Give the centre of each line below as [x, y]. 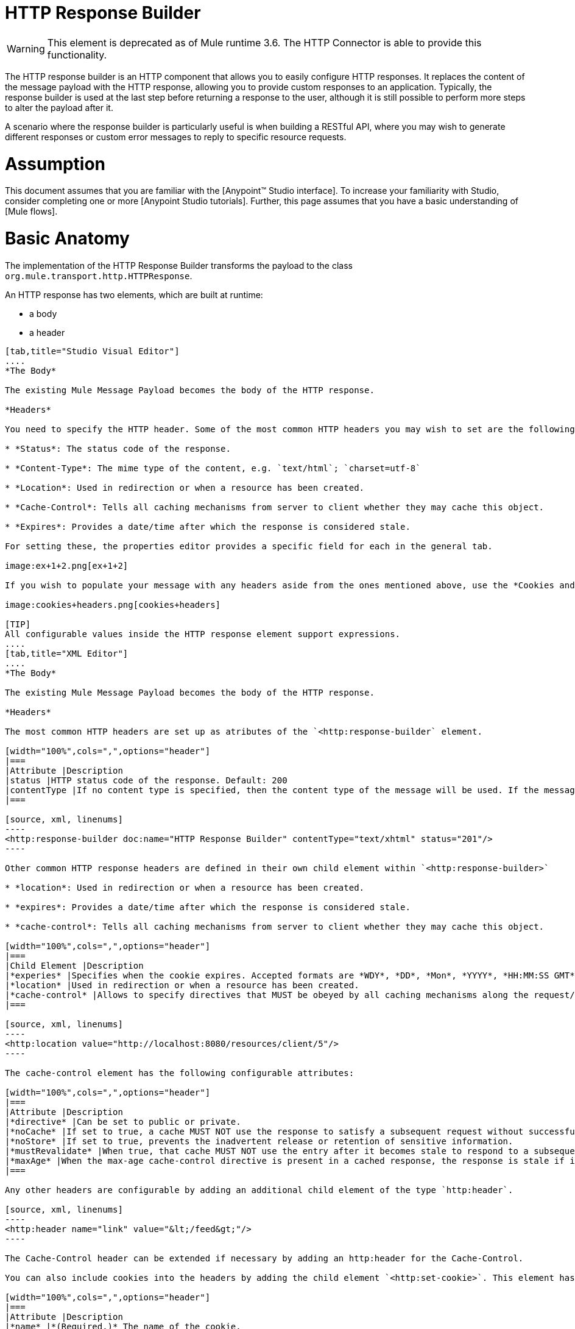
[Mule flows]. [31, 212]
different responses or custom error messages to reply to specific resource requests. [176, 137]
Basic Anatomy [67, 238]
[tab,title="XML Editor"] [67, 653]
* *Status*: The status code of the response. [118, 448]
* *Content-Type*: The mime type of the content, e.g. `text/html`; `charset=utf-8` [213, 468]
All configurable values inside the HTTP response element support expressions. [203, 634]
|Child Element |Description [74, 965]
